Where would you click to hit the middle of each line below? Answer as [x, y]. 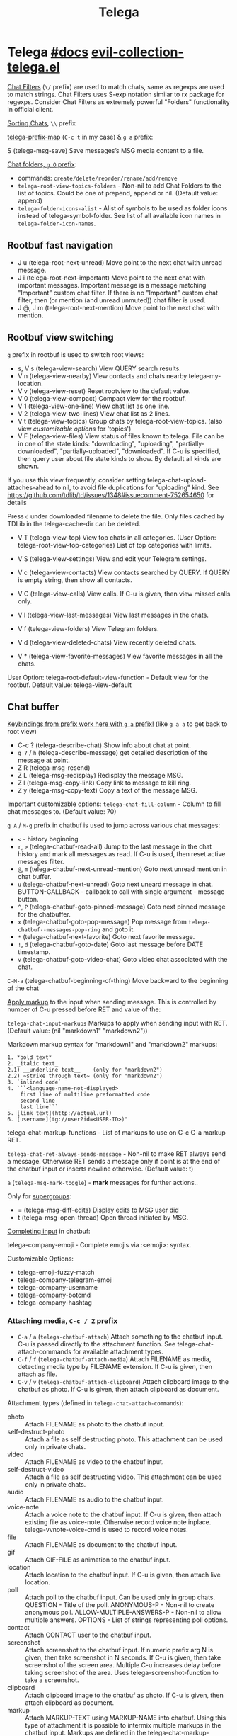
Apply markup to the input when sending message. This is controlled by [112, 1002]
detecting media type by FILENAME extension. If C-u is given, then [115, 1366]
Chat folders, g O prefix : [42, 164]
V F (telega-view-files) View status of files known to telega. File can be [121, 436]
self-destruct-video [36, 1469]
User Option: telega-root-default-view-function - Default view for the [108, 677]
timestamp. [34, 952]
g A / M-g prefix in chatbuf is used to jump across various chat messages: [114, 825]
